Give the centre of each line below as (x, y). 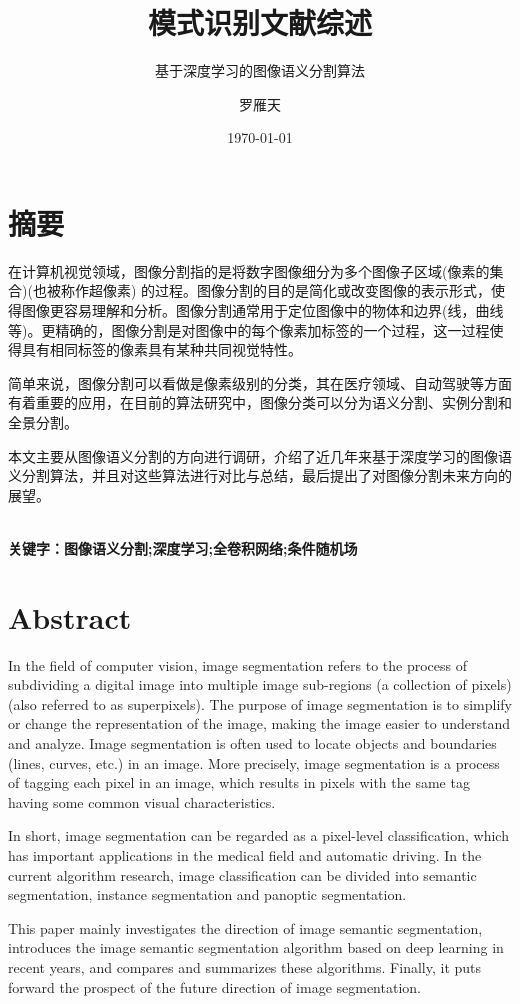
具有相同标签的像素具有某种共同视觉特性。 (161, 349)
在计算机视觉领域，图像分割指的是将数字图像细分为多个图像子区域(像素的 (249, 270)
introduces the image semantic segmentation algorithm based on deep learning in (256, 947)
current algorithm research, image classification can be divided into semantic (242, 874)
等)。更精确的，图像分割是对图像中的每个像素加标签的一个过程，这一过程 (249, 329)
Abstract (70, 616)
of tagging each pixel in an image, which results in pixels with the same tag (239, 782)
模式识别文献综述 (259, 22)
